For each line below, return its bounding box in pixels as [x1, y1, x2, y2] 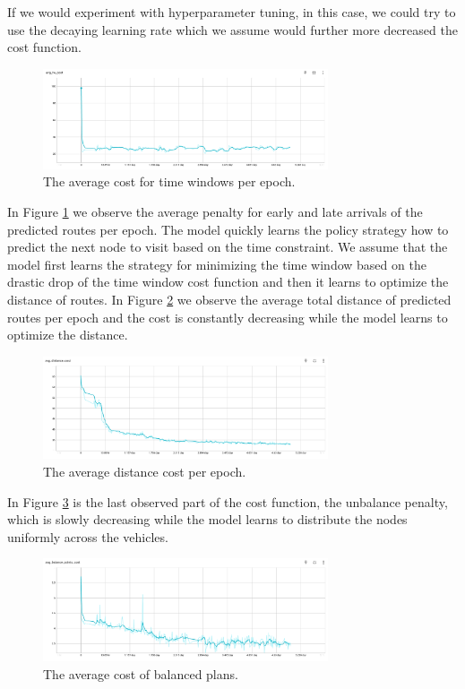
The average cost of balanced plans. [43, 664, 238, 683]
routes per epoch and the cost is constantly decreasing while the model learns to [7, 307, 448, 326]
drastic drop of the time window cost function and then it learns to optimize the [7, 272, 449, 291]
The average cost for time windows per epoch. [43, 172, 296, 191]
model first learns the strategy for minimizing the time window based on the [7, 254, 426, 273]
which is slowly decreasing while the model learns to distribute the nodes [7, 510, 408, 529]
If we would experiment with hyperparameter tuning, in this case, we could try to [7, 3, 456, 21]
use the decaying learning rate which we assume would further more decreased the [7, 20, 458, 39]
